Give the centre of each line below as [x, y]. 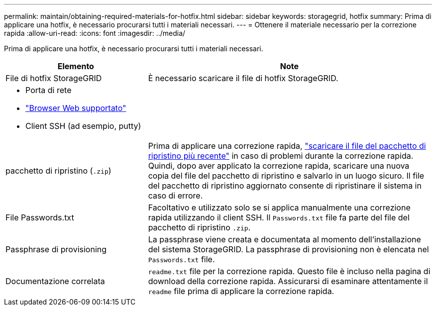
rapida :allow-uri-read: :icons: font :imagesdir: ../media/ [95, 33]
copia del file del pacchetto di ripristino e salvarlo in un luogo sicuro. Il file [286, 176]
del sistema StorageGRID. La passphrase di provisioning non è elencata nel [288, 249]
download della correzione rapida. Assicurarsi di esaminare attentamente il [288, 281]
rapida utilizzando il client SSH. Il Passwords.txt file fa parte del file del [279, 217]
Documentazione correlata [55, 281]
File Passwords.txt [40, 217]
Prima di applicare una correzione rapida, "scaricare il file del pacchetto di [287, 146]
